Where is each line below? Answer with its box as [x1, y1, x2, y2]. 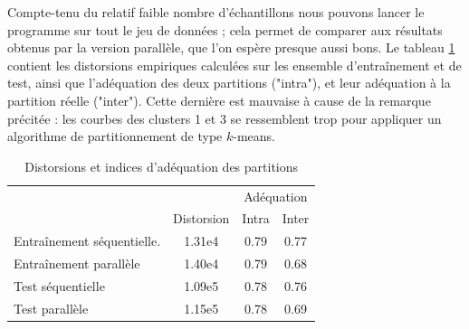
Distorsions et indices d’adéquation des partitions [24, 156, 299, 175]
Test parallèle [14, 298, 89, 317]
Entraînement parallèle [14, 254, 140, 273]
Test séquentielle [14, 276, 105, 295]
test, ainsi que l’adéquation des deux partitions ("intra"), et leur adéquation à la [7, 73, 451, 92]
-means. [233, 127, 276, 146]
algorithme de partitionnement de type [7, 127, 223, 146]
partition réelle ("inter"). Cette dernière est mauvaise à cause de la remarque [7, 90, 431, 109]
